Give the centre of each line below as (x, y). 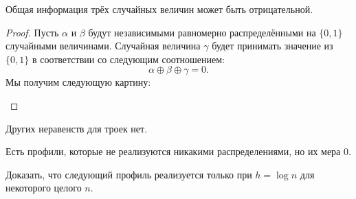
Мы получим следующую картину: (78, 82)
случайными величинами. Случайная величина (103, 46)
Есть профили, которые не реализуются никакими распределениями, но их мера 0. (178, 151)
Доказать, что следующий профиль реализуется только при (129, 174)
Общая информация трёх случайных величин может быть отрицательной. (159, 9)
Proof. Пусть (32, 32)
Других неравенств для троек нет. (77, 128)
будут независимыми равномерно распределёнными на (202, 32)
